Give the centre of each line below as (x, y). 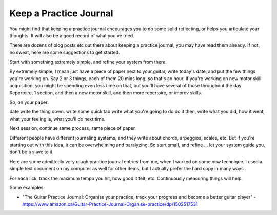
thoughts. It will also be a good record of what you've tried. (72, 35)
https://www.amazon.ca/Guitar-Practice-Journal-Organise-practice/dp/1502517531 (110, 204)
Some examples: (27, 187)
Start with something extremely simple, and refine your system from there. (88, 62)
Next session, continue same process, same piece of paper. (73, 128)
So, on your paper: (29, 102)
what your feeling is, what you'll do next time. (57, 119)
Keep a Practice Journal (61, 13)
